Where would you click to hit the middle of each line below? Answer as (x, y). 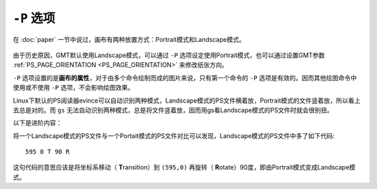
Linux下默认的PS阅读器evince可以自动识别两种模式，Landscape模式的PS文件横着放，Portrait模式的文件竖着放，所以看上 (187, 100)
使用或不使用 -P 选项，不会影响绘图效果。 (73, 88)
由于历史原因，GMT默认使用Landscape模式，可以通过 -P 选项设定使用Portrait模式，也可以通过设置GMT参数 (169, 55)
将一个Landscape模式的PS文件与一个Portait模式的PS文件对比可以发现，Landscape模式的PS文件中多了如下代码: (174, 135)
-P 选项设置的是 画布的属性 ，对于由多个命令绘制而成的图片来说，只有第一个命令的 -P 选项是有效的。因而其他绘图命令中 (185, 77)
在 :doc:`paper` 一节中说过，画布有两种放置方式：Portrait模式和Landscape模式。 (129, 39)
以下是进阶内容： (37, 123)
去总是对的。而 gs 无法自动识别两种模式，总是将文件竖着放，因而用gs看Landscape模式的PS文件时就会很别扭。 (173, 110)
